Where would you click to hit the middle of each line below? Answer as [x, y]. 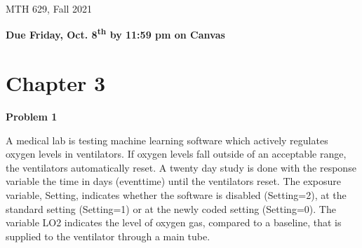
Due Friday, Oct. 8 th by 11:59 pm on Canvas [115, 34]
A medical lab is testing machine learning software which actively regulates [167, 140]
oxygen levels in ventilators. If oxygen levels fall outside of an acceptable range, [176, 154]
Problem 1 [32, 116]
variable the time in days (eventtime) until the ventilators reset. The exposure [173, 181]
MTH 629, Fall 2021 [49, 8]
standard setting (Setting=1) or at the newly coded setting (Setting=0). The [171, 208]
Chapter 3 [56, 83]
